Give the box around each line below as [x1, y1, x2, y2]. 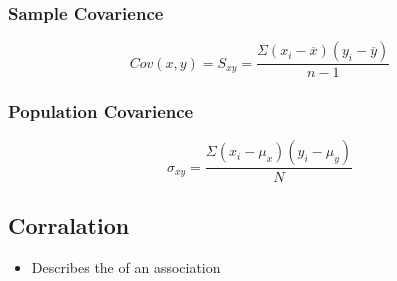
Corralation [8, 209, 130, 240]
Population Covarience [8, 99, 194, 124]
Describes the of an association [31, 256, 221, 277]
